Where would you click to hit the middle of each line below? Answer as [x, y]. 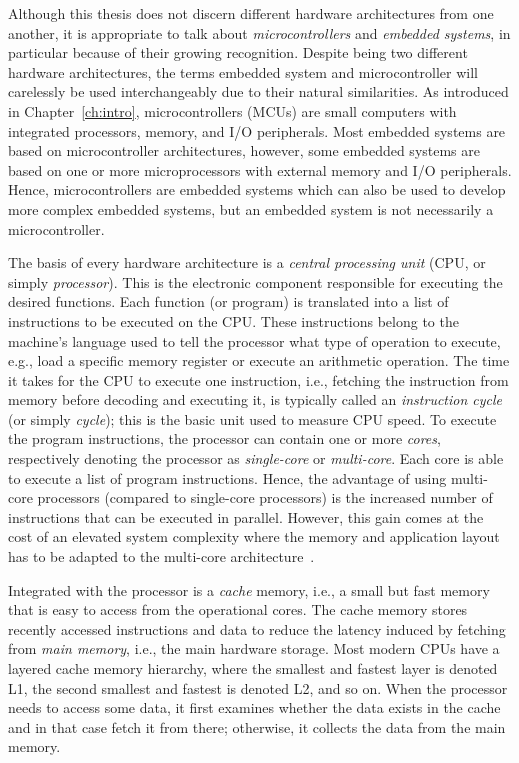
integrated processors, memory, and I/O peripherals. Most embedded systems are [257, 130]
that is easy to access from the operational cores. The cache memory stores [238, 609]
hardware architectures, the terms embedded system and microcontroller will [243, 71]
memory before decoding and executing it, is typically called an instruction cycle [255, 399]
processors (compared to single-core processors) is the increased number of [265, 497]
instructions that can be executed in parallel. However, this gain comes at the [246, 516]
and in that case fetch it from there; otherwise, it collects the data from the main [257, 726]
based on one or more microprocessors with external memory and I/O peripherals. [260, 169]
